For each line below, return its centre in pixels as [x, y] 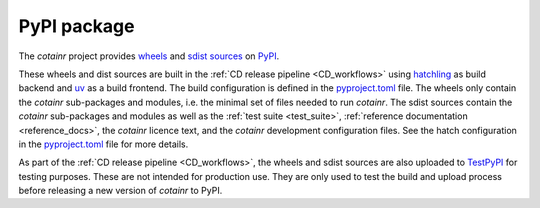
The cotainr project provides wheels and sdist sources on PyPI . [149, 56]
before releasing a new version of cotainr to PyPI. [120, 191]
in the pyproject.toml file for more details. [103, 144]
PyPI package [76, 26]
